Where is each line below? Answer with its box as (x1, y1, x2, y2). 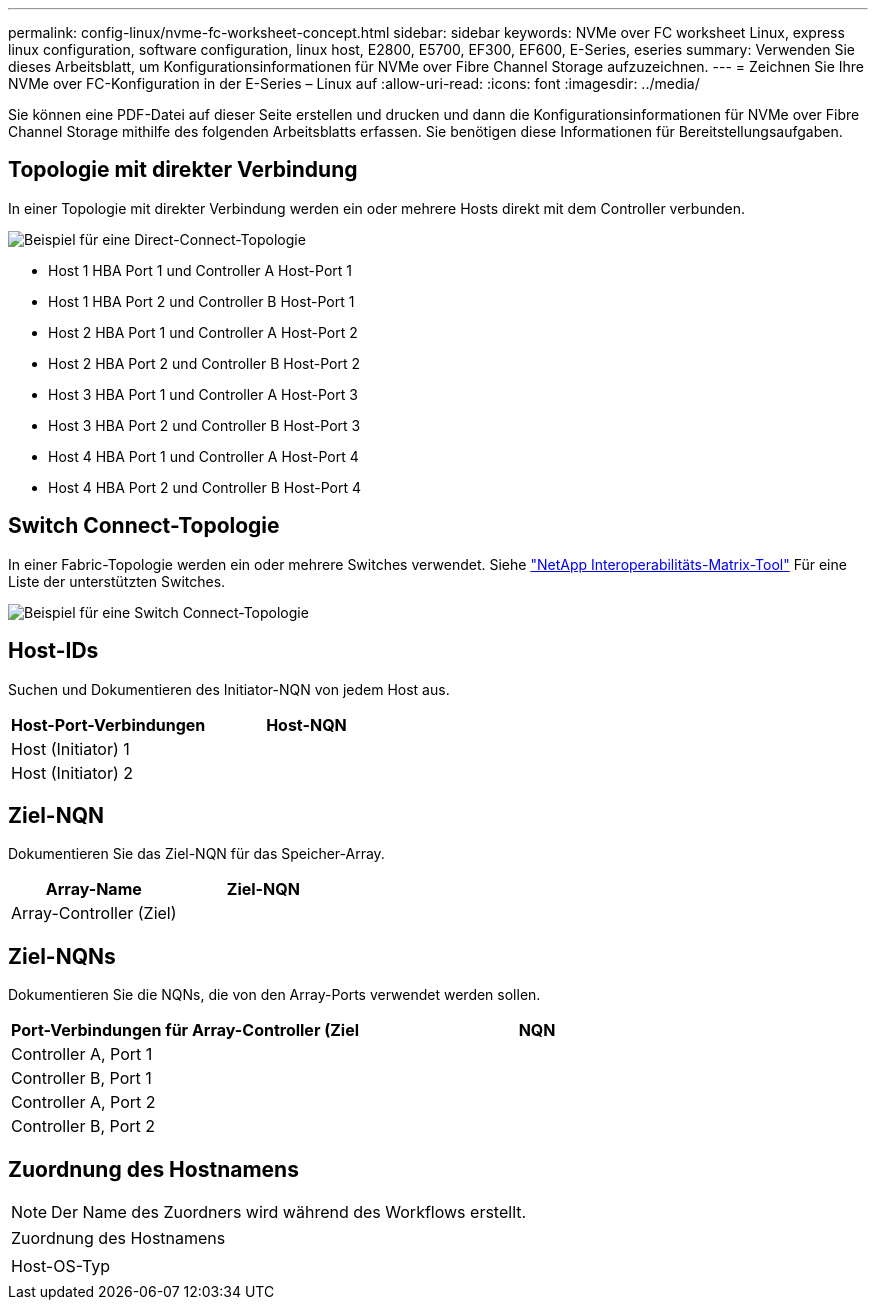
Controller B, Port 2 (11, 1116, 155, 1137)
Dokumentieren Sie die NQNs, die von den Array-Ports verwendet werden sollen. (8, 986, 541, 1004)
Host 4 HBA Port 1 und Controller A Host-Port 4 (48, 447, 359, 465)
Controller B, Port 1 (11, 1068, 152, 1089)
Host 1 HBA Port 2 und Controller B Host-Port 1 (48, 292, 355, 310)
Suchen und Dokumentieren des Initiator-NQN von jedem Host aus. (8, 680, 450, 698)
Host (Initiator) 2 (11, 762, 134, 783)
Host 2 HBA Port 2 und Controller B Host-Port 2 (48, 354, 361, 372)
